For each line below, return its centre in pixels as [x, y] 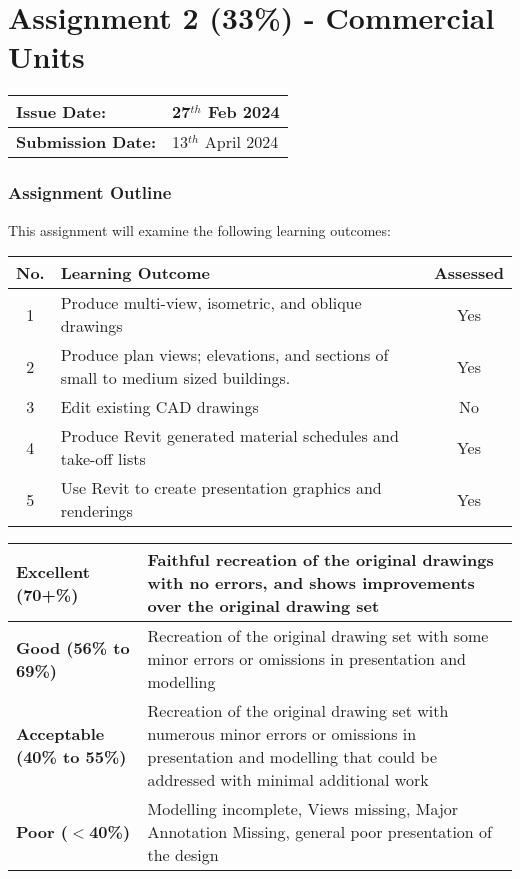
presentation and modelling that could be [292, 757]
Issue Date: [61, 112]
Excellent [53, 571]
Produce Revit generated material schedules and [229, 436]
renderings [96, 511]
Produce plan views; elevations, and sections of [224, 355]
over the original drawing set [263, 606]
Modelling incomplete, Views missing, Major [303, 809]
